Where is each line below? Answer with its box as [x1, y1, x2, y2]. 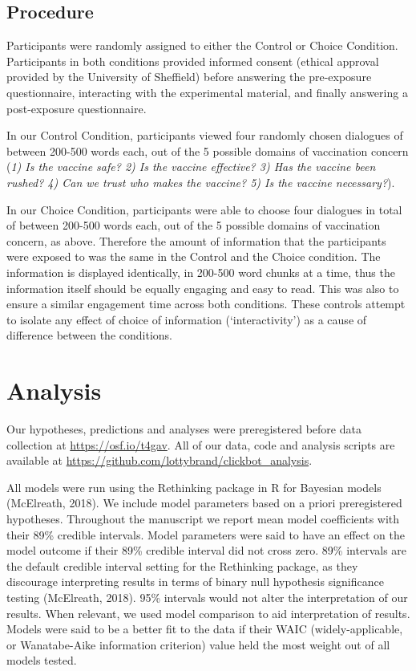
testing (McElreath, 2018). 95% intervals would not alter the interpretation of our [6, 588, 408, 605]
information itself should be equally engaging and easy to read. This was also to [6, 279, 399, 296]
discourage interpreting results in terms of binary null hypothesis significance [6, 573, 384, 590]
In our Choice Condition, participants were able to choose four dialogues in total [6, 201, 402, 218]
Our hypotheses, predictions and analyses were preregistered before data [6, 421, 361, 437]
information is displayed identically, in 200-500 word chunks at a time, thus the [6, 263, 395, 280]
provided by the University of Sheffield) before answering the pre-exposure [6, 68, 372, 85]
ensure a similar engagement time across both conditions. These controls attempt [6, 295, 406, 312]
